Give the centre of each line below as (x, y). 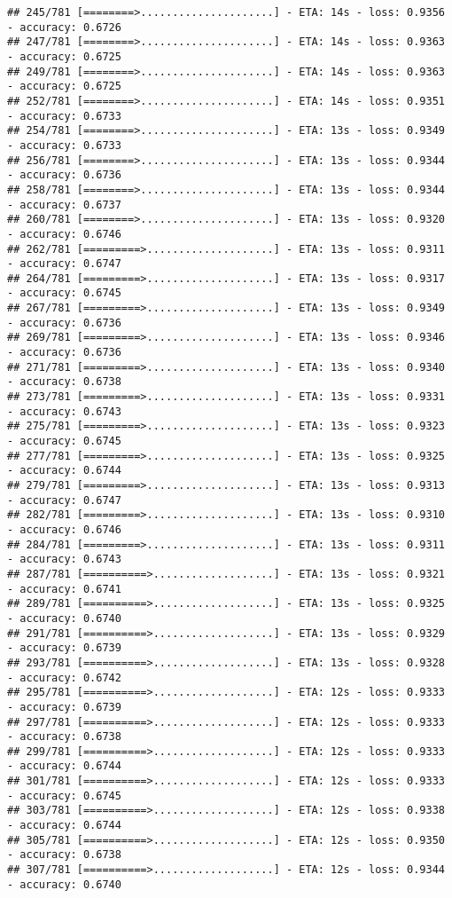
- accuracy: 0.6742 (64, 677)
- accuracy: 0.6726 (64, 27)
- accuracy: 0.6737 (64, 205)
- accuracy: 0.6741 (64, 589)
